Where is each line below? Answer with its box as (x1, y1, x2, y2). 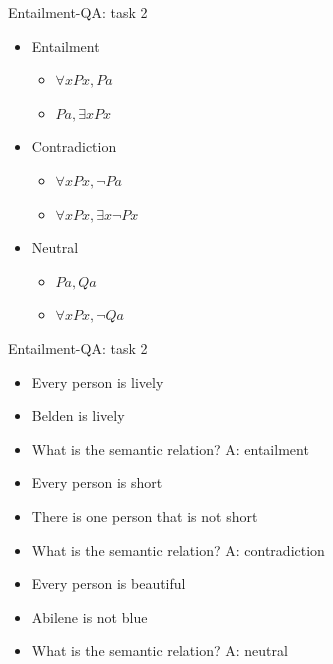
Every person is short (31, 472, 163, 493)
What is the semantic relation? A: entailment (31, 438, 309, 459)
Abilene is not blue (31, 606, 148, 627)
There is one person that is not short (31, 505, 258, 526)
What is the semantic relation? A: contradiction (31, 539, 325, 560)
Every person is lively (31, 371, 164, 392)
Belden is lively (31, 405, 125, 426)
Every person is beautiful (31, 573, 186, 594)
